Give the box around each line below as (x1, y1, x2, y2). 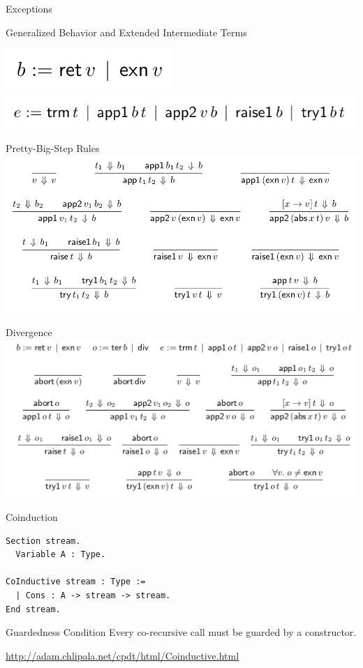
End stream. (6, 604, 61, 614)
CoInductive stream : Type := (6, 577, 146, 587)
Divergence (6, 324, 52, 339)
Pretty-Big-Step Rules (6, 140, 100, 155)
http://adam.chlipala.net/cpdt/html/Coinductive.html (6, 648, 239, 662)
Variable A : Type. (15, 549, 106, 560)
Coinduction (6, 510, 58, 524)
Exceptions (6, 1, 52, 15)
